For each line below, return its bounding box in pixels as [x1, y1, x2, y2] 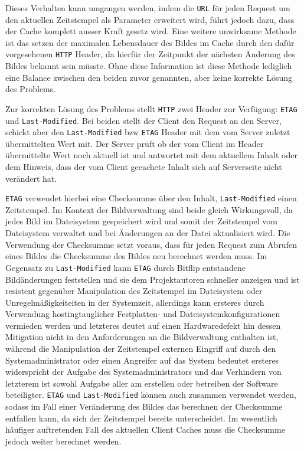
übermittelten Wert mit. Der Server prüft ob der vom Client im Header [5, 137, 264, 149]
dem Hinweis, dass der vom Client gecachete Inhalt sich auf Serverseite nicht [5, 161, 282, 173]
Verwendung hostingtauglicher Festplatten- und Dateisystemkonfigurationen [5, 308, 280, 320]
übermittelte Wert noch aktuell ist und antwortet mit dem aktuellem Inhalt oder [5, 149, 298, 161]
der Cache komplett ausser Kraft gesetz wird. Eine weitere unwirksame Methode [5, 25, 296, 37]
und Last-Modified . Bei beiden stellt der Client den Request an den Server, [5, 114, 282, 126]
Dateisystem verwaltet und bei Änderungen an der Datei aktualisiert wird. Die [5, 227, 290, 239]
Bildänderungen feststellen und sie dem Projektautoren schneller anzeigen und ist [5, 273, 300, 285]
